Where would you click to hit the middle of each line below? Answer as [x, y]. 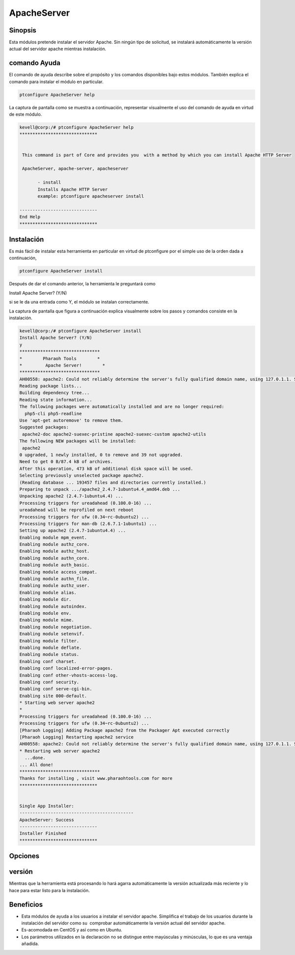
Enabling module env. [45, 613]
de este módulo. [26, 114]
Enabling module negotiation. [56, 627]
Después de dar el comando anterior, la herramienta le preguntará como [82, 284]
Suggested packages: [44, 427]
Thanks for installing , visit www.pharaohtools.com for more [96, 778]
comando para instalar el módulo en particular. [56, 82]
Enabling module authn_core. [55, 558]
